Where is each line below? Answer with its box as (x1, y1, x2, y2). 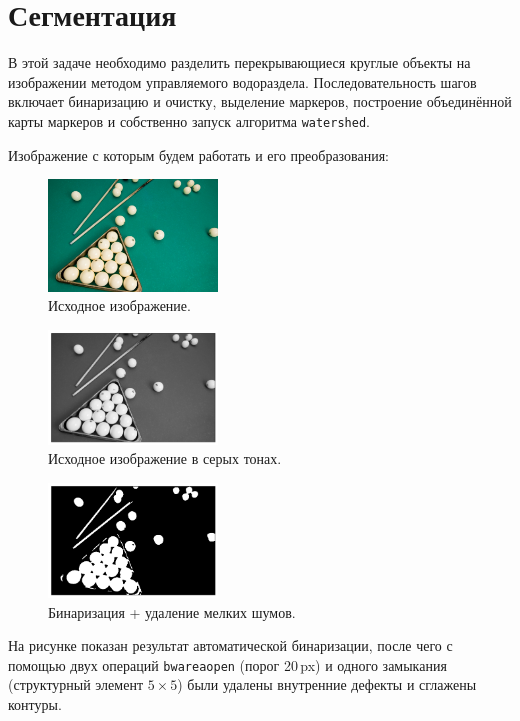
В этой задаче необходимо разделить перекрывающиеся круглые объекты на (8, 52, 471, 73)
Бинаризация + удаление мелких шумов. (48, 601, 296, 622)
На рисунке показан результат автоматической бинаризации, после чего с (8, 635, 453, 656)
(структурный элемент (8, 674, 144, 695)
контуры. (8, 694, 62, 715)
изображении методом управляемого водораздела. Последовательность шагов (8, 71, 477, 92)
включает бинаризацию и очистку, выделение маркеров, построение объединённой (8, 91, 512, 112)
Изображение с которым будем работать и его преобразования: (8, 144, 389, 165)
